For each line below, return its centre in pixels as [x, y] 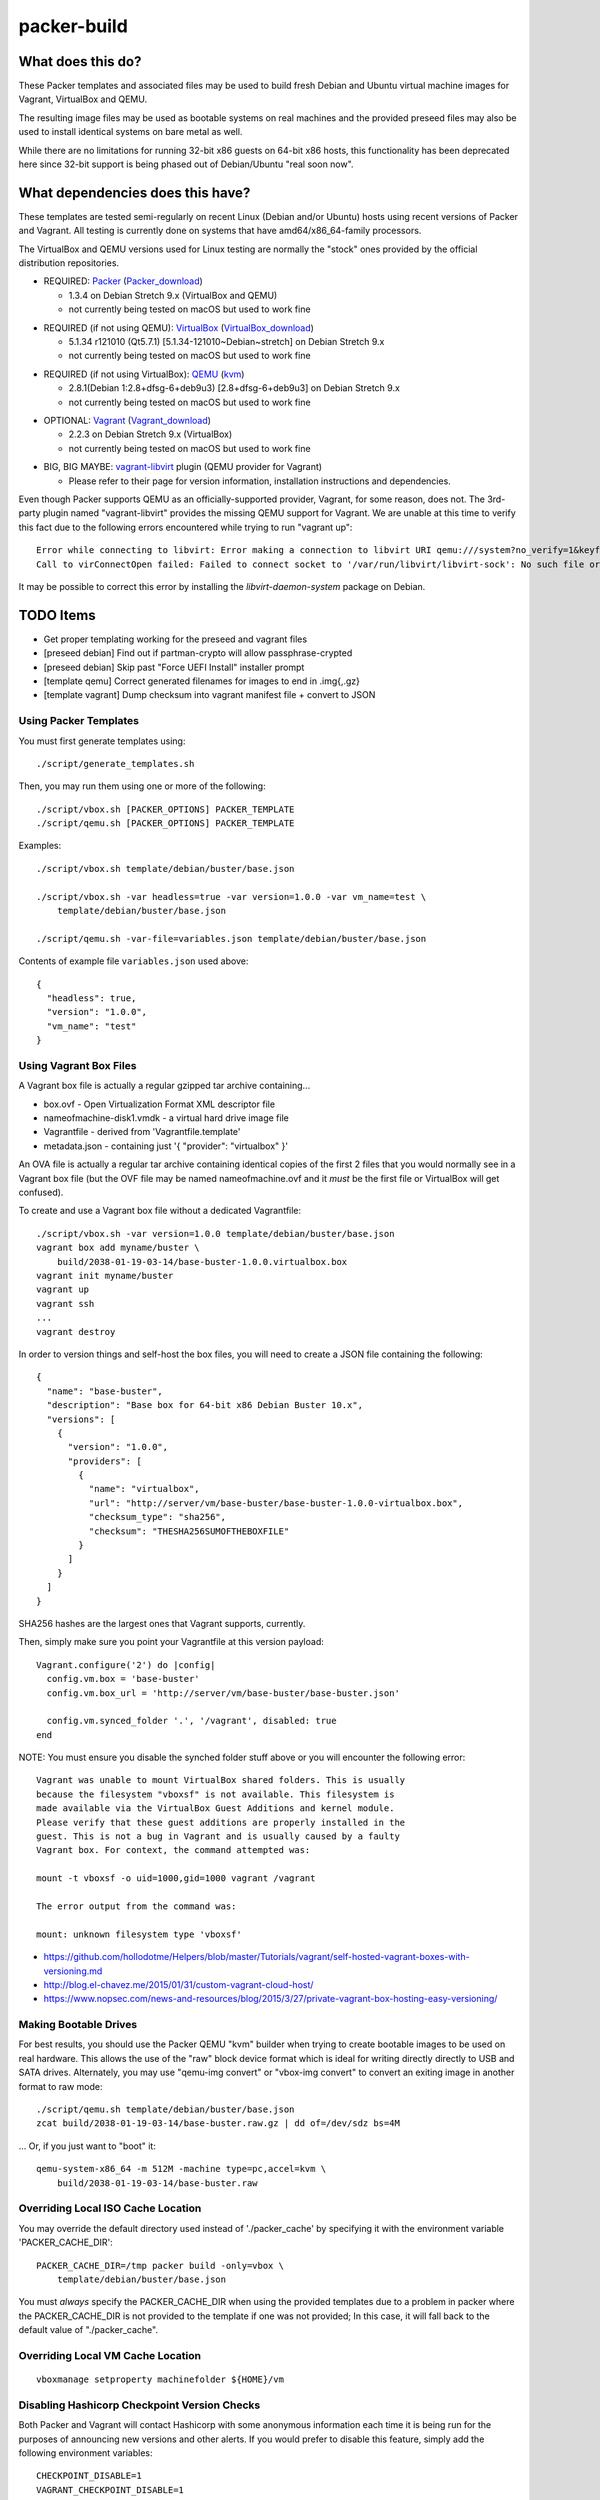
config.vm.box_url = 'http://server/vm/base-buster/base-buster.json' [223, 1693]
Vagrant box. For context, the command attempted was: [173, 1850]
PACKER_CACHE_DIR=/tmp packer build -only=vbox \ [160, 2265]
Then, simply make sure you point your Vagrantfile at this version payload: [171, 1642]
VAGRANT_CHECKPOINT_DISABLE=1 [110, 2489]
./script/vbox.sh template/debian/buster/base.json [165, 868]
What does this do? [80, 61]
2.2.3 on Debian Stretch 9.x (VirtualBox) [150, 434]
